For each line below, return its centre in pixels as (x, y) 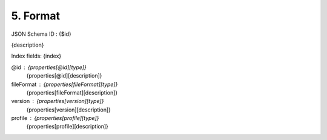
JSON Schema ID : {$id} (41, 34)
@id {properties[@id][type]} (49, 67)
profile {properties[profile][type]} (55, 118)
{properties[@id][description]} (64, 76)
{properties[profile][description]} (68, 127)
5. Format (36, 16)
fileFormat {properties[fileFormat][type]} (64, 84)
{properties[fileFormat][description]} (72, 92)
